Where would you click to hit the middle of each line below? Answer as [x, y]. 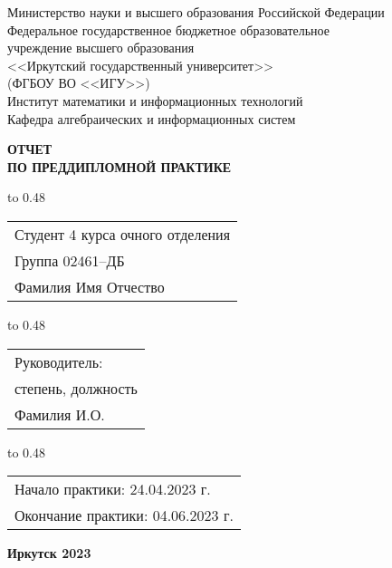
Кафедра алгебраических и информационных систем [152, 118]
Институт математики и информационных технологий [155, 100]
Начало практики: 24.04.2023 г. [113, 489]
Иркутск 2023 [49, 553]
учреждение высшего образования [101, 48]
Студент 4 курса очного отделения [123, 234]
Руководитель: [59, 361]
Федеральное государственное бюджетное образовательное [169, 29]
